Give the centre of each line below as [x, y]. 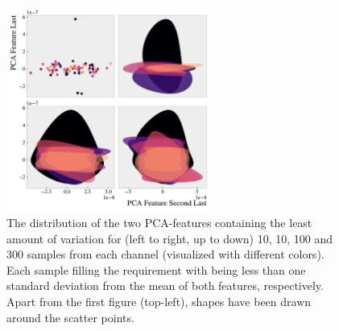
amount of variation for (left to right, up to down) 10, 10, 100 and [169, 238]
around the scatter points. [70, 317]
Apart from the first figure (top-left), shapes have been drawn [159, 301]
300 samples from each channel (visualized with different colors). [165, 254]
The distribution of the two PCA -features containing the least [159, 222]
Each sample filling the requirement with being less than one [156, 269]
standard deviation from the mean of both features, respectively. [165, 285]
